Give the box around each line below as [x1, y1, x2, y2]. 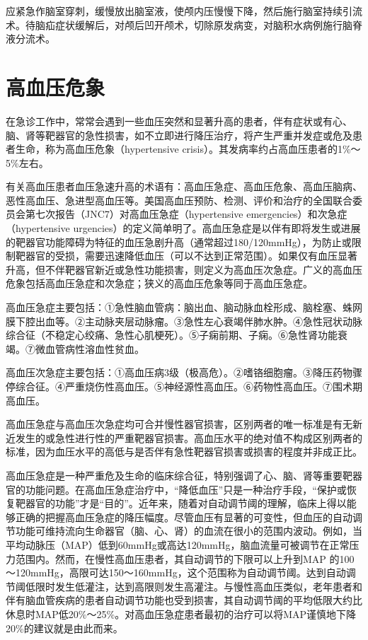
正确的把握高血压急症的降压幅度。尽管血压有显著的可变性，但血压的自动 [15, 509, 352, 524]
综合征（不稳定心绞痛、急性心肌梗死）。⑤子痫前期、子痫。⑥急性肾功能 [6, 327, 338, 342]
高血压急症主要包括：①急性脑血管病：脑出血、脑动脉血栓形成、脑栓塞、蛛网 [6, 300, 362, 315]
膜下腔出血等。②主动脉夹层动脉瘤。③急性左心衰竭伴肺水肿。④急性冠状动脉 [6, 313, 362, 328]
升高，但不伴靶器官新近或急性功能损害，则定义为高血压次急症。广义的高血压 [6, 262, 362, 277]
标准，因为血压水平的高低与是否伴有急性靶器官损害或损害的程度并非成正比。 [6, 444, 362, 459]
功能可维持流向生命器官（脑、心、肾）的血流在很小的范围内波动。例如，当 [15, 523, 362, 538]
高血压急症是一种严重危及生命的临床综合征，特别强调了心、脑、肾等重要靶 [6, 467, 352, 482]
